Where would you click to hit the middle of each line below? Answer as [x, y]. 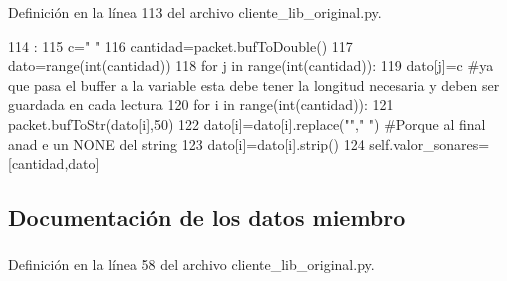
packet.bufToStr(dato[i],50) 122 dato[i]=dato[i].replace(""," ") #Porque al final [247, 123]
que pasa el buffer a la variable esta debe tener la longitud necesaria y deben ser [254, 84]
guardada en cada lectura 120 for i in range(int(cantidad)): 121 [201, 104]
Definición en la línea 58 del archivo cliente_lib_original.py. [191, 264]
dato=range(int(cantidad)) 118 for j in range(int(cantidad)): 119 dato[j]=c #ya [251, 65]
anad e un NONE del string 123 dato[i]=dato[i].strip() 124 [186, 143]
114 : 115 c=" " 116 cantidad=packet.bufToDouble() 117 [180, 45]
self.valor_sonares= [429, 143]
